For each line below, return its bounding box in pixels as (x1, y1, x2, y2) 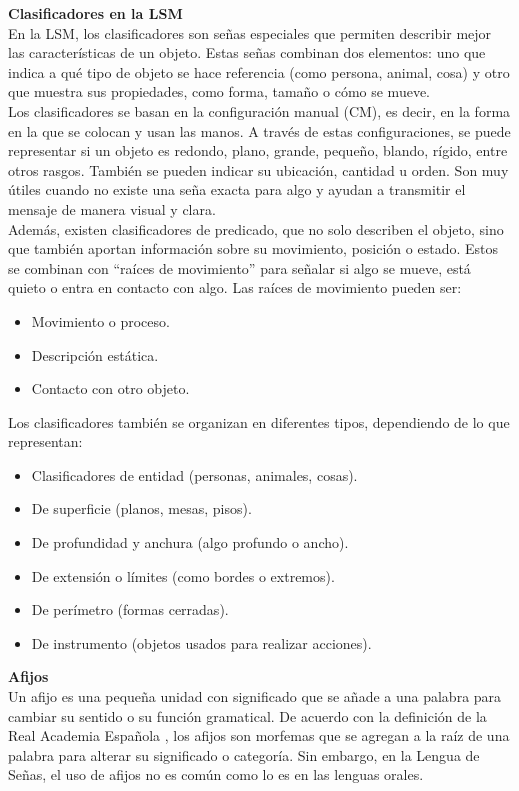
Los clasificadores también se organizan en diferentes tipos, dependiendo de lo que (8, 411, 510, 432)
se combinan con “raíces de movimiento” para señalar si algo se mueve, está (8, 257, 471, 278)
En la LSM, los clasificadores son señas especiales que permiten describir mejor (8, 22, 492, 43)
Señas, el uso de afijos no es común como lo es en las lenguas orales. (8, 764, 424, 785)
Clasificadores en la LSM (8, 3, 183, 23)
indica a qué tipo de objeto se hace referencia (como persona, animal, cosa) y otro (8, 61, 510, 82)
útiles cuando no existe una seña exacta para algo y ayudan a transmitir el (8, 179, 466, 200)
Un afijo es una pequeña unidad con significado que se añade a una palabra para (8, 686, 502, 707)
